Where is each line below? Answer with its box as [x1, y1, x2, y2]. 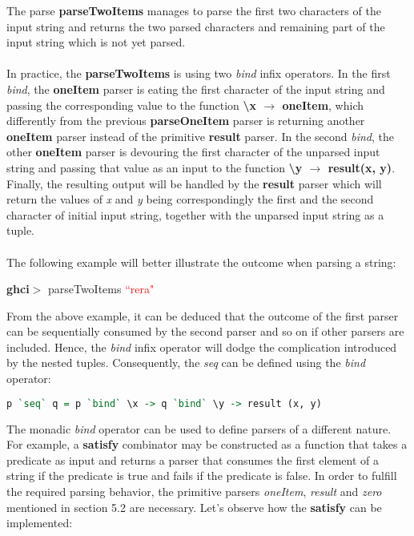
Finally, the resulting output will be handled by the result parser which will [6, 175, 382, 191]
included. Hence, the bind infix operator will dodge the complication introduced [6, 338, 397, 355]
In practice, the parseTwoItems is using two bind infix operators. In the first [6, 65, 391, 82]
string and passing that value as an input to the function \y [6, 159, 303, 175]
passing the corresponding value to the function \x [6, 96, 257, 113]
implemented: [6, 514, 73, 531]
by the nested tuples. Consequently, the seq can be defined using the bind [6, 354, 366, 371]
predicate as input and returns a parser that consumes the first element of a [6, 451, 380, 468]
